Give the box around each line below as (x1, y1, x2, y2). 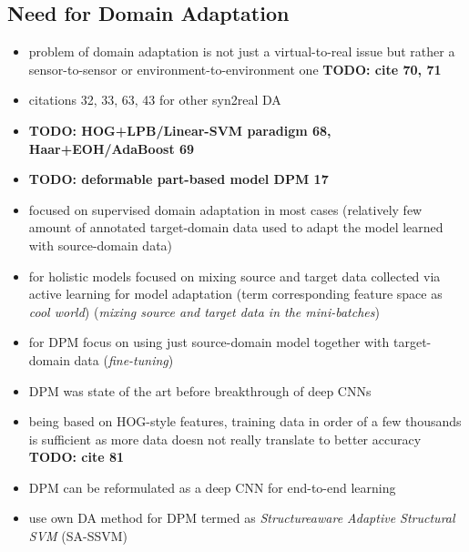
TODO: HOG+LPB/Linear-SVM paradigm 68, (28, 120, 331, 139)
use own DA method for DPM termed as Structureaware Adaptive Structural (28, 508, 455, 527)
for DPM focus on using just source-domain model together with (28, 332, 390, 352)
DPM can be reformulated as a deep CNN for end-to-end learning (28, 477, 396, 496)
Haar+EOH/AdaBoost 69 (28, 138, 195, 158)
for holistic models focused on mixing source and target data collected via (28, 266, 441, 285)
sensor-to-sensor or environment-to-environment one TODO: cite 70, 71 (28, 59, 442, 78)
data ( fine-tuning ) (74, 350, 174, 369)
